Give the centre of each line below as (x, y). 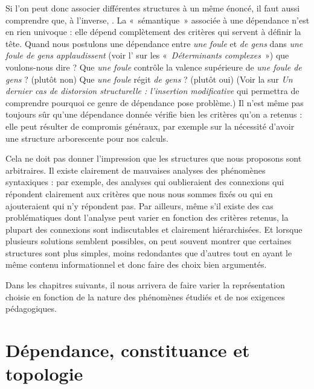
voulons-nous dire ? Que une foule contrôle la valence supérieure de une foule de (154, 67)
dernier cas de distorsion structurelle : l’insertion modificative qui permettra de (152, 91)
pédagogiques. (31, 308)
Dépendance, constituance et (128, 350)
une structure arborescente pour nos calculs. (87, 138)
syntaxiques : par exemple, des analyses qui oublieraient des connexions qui (145, 182)
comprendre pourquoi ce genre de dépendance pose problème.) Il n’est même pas (155, 102)
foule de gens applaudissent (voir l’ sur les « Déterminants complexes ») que (147, 55)
